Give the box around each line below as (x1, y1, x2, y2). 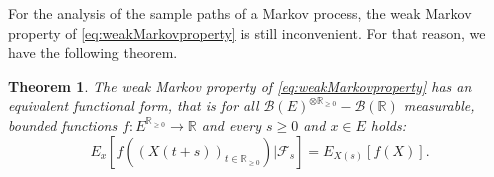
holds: (370, 114, 406, 135)
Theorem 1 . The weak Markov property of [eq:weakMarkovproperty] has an (8, 75, 472, 96)
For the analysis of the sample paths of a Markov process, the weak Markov (8, 3, 472, 23)
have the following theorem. (8, 42, 178, 63)
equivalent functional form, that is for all (8, 95, 259, 116)
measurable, (403, 95, 475, 116)
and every (201, 114, 261, 135)
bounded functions (8, 114, 118, 135)
